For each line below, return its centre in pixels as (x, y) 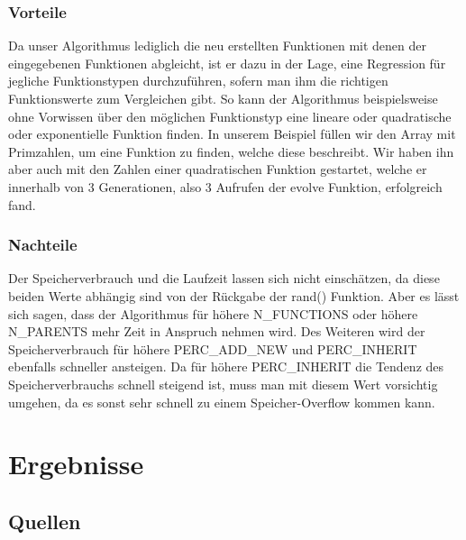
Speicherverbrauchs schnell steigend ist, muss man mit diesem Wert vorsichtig (223, 384)
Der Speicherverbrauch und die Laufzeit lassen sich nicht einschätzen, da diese (224, 278)
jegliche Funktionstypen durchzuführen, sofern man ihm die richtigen (198, 81)
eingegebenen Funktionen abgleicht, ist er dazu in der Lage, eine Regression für (227, 63)
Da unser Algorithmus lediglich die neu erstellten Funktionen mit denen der (217, 46)
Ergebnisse (76, 464)
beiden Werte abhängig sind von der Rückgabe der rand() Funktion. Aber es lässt (234, 295)
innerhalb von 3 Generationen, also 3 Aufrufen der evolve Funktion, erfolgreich (225, 186)
